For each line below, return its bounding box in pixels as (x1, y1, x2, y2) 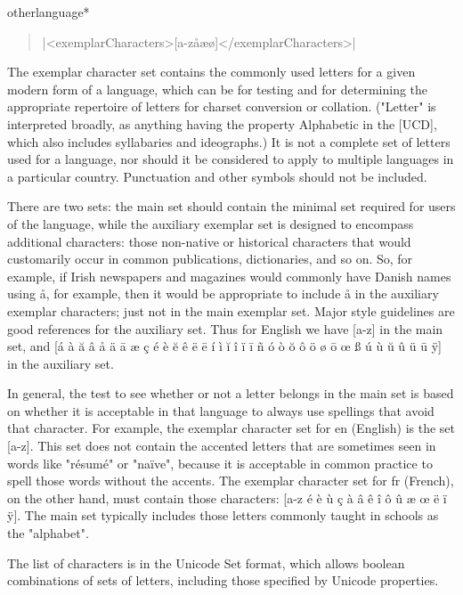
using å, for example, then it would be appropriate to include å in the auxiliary (7, 284, 439, 303)
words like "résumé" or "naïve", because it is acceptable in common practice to (7, 453, 433, 472)
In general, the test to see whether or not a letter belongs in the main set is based (7, 384, 454, 403)
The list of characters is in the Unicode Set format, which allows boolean (7, 553, 405, 572)
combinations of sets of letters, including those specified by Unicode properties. (7, 571, 439, 590)
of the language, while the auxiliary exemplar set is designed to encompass (7, 214, 414, 232)
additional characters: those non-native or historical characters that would (7, 232, 411, 250)
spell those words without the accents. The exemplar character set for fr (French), (7, 471, 454, 490)
